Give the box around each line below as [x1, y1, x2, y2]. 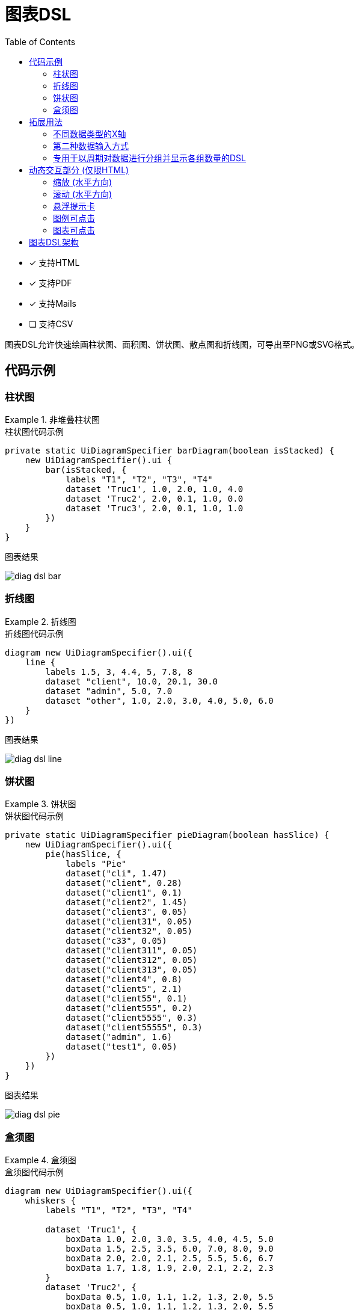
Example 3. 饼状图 [5, 799, 76, 810]
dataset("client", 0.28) [66, 878, 183, 888]
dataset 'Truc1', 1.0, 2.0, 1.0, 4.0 [66, 484, 244, 494]
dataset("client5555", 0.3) [66, 1013, 198, 1023]
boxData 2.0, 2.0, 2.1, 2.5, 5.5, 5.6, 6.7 [66, 1253, 274, 1264]
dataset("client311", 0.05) [66, 946, 198, 956]
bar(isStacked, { [45, 464, 127, 475]
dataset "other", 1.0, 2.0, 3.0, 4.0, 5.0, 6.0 [45, 695, 274, 706]
